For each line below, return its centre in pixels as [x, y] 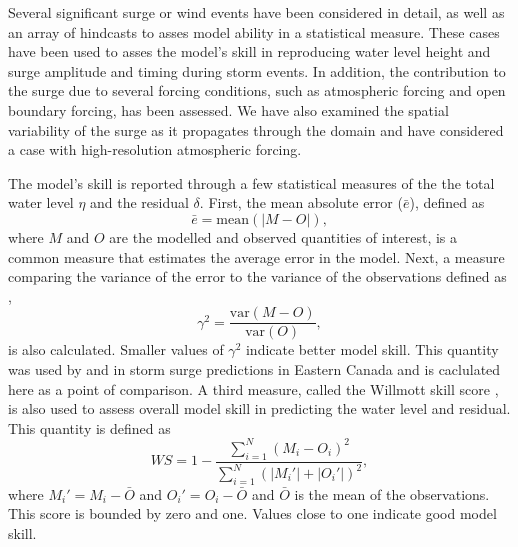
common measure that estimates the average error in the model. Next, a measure [256, 256]
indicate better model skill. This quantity [372, 349]
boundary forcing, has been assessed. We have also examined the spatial [228, 109]
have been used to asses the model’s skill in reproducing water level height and [249, 51]
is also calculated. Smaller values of [116, 349]
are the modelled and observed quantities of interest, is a [283, 236]
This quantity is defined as [89, 427]
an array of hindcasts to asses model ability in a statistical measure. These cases [254, 31]
